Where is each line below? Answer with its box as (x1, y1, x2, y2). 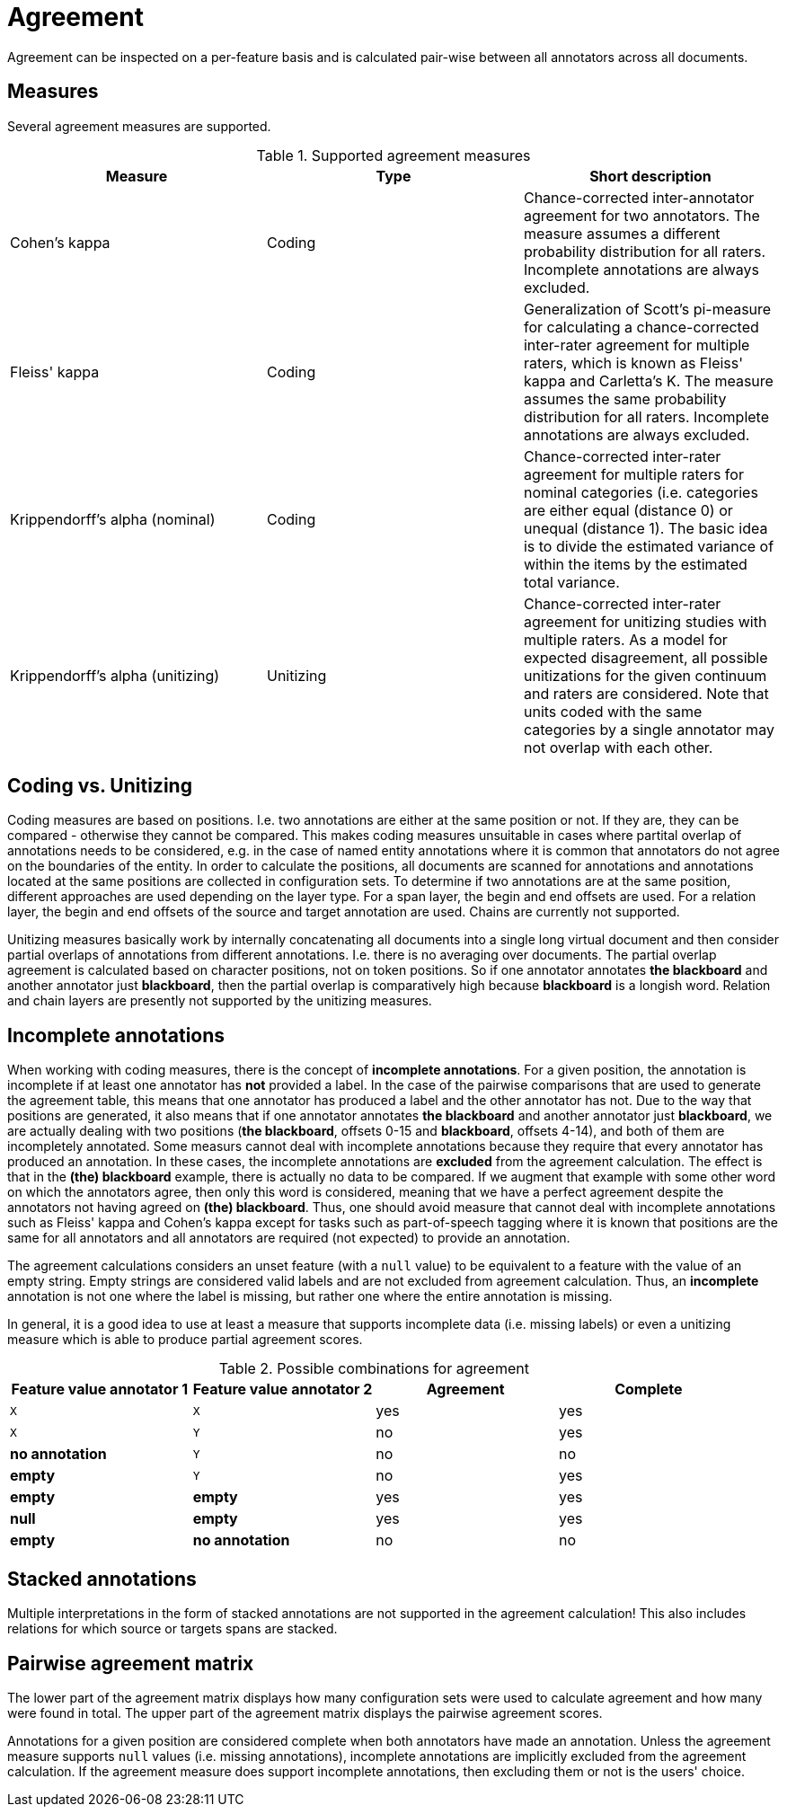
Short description (589, 166, 712, 185)
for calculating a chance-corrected (523, 317, 759, 336)
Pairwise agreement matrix (7, 1651, 254, 1675)
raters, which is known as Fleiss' (523, 353, 744, 372)
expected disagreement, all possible (523, 648, 768, 667)
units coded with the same (523, 702, 703, 721)
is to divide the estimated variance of (523, 536, 774, 555)
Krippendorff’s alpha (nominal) (10, 509, 216, 528)
